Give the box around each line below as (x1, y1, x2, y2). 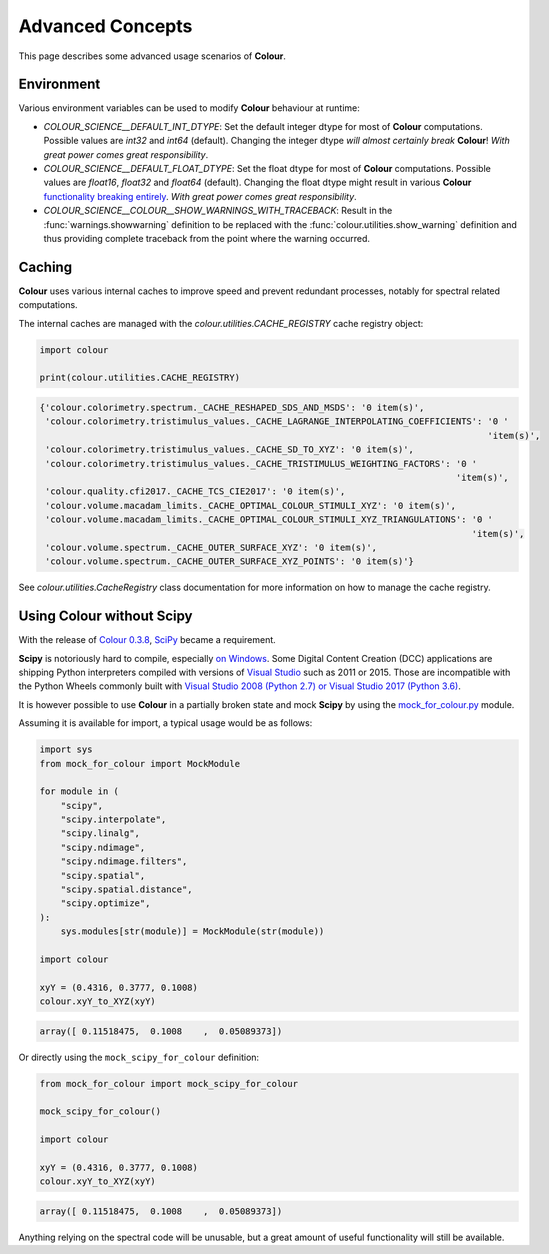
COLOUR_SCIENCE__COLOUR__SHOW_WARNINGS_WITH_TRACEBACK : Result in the (43, 205, 393, 217)
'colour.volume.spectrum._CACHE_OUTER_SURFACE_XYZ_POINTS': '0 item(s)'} (45, 556, 415, 567)
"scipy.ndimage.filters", (60, 856, 188, 867)
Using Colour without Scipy (18, 608, 193, 625)
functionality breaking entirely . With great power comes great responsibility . (43, 190, 357, 202)
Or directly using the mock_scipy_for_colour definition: (18, 1051, 260, 1063)
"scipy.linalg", (60, 828, 140, 839)
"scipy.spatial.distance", (60, 884, 194, 895)
